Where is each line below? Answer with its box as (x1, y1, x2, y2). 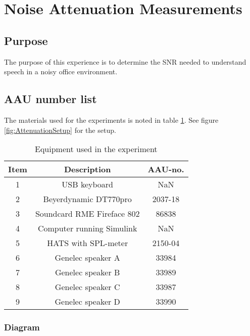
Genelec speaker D (55, 296, 120, 308)
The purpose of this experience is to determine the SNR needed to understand (4, 56, 246, 67)
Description (64, 163, 111, 175)
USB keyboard (62, 178, 113, 190)
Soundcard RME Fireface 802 (35, 208, 140, 220)
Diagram (4, 321, 40, 333)
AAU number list (4, 91, 97, 107)
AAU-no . (147, 163, 184, 175)
